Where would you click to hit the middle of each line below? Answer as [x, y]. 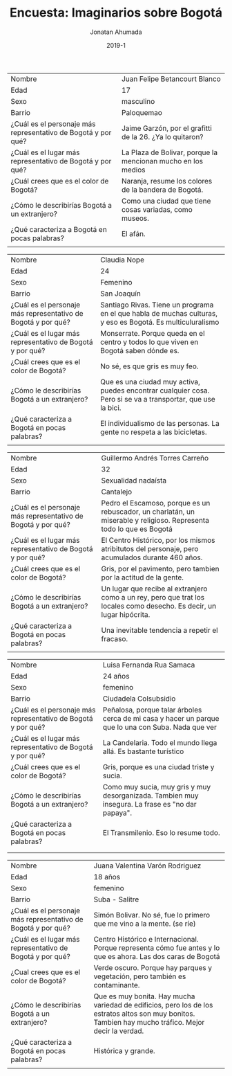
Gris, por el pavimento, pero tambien [160, 568]
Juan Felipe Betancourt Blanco [171, 79]
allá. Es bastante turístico [143, 751]
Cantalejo [117, 492]
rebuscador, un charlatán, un [148, 512]
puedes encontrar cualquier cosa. [155, 391]
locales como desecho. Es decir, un [158, 606]
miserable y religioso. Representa [155, 520]
